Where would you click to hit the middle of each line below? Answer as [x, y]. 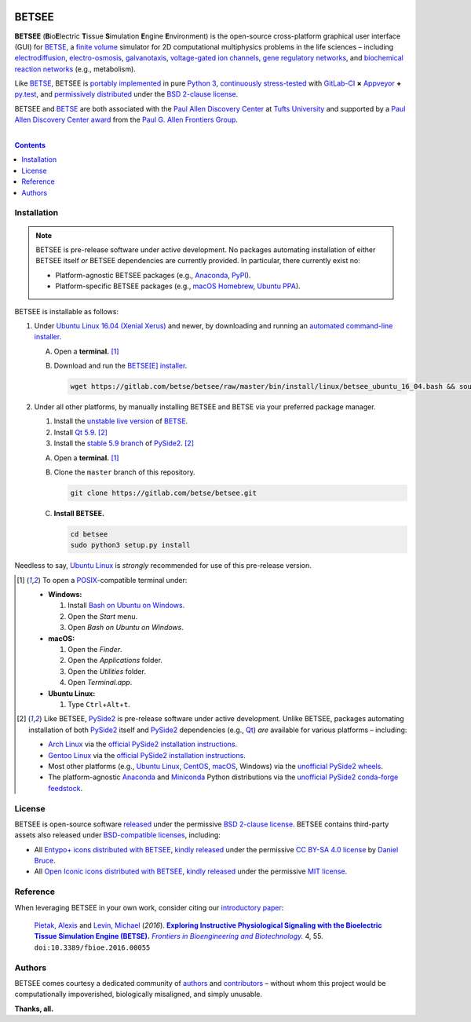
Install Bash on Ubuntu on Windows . [126, 606]
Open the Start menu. [102, 616]
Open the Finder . [95, 650]
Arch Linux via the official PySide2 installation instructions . [143, 744]
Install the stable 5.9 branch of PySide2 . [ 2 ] [124, 443]
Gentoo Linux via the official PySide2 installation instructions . [147, 755]
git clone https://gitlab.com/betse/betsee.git [163, 493]
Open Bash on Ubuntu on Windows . [126, 628]
